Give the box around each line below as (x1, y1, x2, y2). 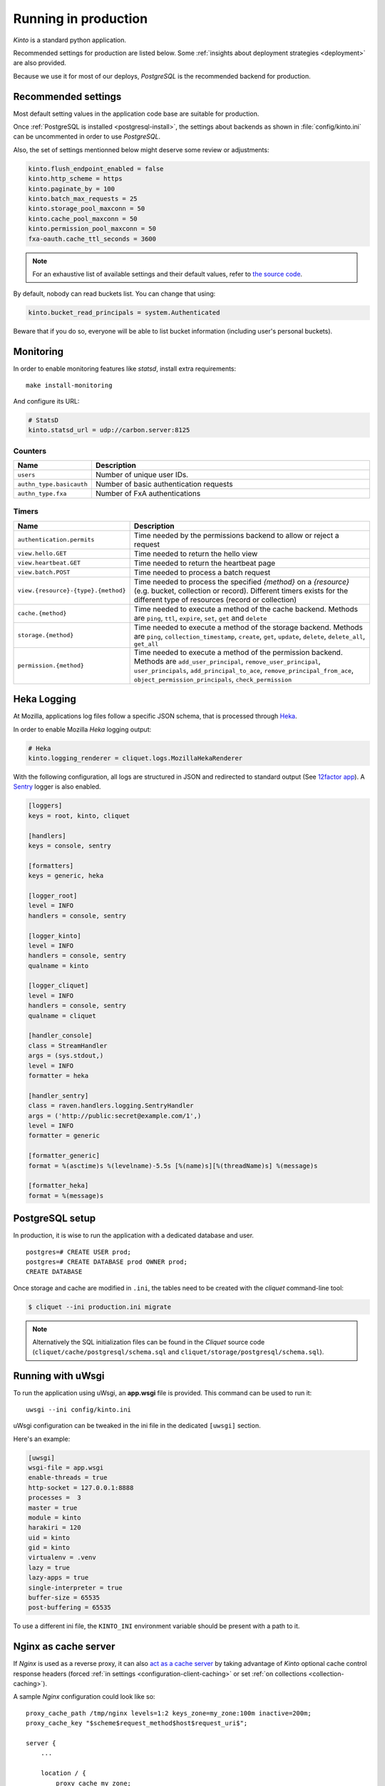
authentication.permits (17, 536, 95, 544)
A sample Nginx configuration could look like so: (13, 1692, 155, 1701)
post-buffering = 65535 (28, 1604, 112, 1612)
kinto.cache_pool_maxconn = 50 (28, 214, 138, 223)
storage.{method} (17, 631, 74, 639)
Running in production (13, 11, 148, 26)
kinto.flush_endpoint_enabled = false (28, 164, 164, 173)
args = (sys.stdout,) (28, 1052, 104, 1060)
